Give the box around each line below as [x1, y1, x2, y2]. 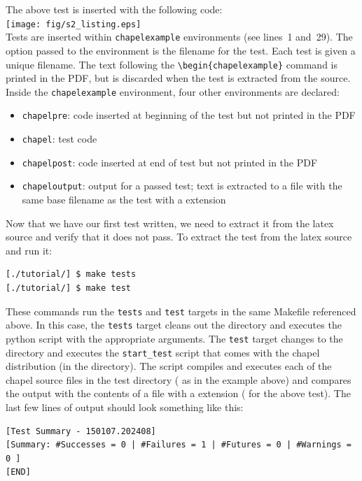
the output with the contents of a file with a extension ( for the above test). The [6, 386, 351, 401]
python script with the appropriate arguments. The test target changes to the [6, 331, 343, 345]
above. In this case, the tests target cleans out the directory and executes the [6, 317, 342, 332]
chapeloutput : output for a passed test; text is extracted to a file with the [22, 178, 342, 193]
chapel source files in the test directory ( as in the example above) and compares [6, 372, 351, 387]
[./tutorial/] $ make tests [6, 269, 137, 280]
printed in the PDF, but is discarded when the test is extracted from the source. [6, 71, 351, 85]
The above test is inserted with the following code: [6, 2, 223, 16]
